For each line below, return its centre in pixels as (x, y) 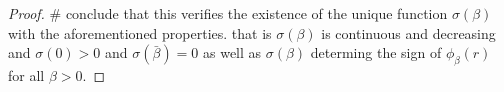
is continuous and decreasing (408, 32)
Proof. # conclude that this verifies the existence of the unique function (228, 13)
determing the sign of (376, 52)
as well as (232, 52)
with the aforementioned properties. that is (140, 32)
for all (26, 74)
